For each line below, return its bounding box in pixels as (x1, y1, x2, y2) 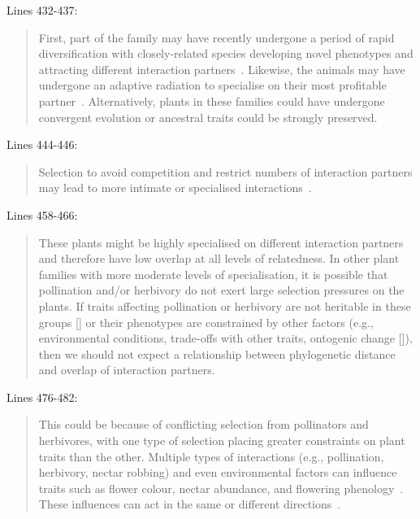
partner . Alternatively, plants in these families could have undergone (38, 92, 385, 109)
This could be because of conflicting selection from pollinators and (38, 416, 369, 433)
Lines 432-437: (6, 2, 78, 18)
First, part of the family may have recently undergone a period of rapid (38, 28, 395, 46)
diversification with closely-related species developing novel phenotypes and (38, 45, 414, 62)
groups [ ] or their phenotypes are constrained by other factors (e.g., (38, 313, 374, 330)
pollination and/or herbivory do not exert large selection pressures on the (38, 281, 405, 299)
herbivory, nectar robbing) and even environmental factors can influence (38, 464, 397, 481)
